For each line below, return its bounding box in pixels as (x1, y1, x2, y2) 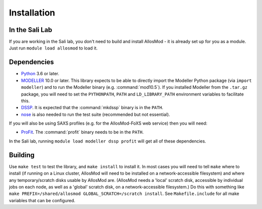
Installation (9, 7, 55, 18)
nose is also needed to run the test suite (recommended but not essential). (21, 112, 170, 117)
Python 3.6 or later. (21, 71, 60, 77)
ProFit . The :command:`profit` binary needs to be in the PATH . (21, 129, 144, 135)
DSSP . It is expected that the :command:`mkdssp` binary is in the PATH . (21, 105, 164, 111)
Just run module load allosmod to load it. (9, 45, 98, 51)
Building (9, 151, 35, 159)
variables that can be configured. (9, 197, 75, 203)
